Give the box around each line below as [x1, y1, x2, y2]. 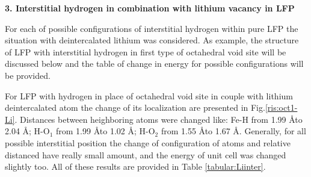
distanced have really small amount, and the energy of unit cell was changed [5, 148, 286, 161]
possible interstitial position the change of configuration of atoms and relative [5, 136, 291, 149]
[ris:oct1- [265, 101, 298, 114]
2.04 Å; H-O [5, 125, 50, 137]
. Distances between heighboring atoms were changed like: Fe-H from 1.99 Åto [14, 113, 303, 125]
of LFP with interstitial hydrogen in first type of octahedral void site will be [5, 45, 286, 58]
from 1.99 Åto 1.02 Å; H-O [56, 125, 155, 137]
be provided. [5, 69, 51, 81]
